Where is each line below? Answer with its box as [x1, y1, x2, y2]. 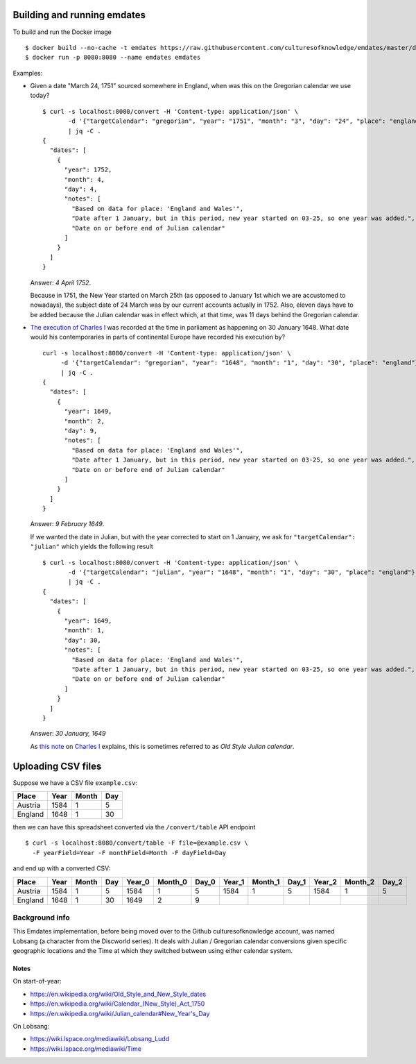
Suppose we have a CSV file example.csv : [12, 778, 138, 787]
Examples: [12, 69, 43, 77]
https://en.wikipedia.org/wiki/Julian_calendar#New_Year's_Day [30, 1009, 210, 1017]
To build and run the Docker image [12, 28, 112, 36]
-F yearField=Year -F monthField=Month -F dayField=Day [32, 849, 227, 856]
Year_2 [313, 877, 338, 886]
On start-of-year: [12, 977, 62, 986]
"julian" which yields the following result [30, 542, 154, 551]
